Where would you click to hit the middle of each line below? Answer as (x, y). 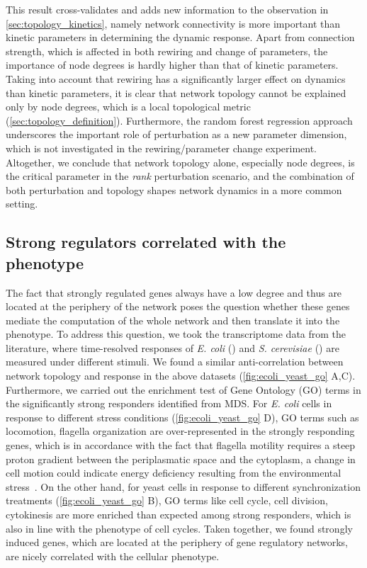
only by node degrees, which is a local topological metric (128, 107)
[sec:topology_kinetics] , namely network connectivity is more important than (173, 23)
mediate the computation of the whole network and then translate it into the (173, 320)
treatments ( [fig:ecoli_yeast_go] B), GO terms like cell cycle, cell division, (167, 500)
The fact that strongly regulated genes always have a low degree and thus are (174, 292)
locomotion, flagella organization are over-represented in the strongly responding (180, 431)
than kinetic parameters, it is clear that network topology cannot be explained (176, 92)
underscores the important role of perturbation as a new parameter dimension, (176, 134)
